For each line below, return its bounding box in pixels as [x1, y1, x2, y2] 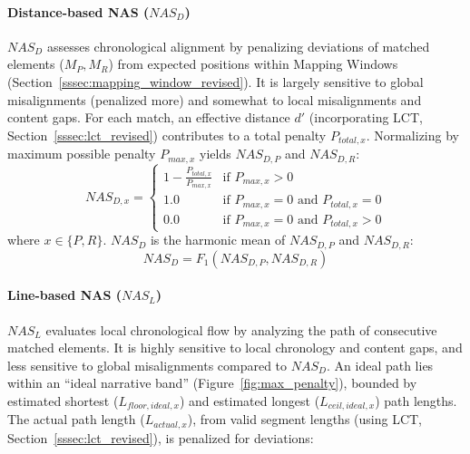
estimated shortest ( [7, 391, 119, 410]
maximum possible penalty [7, 144, 156, 163]
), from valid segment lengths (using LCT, [187, 410, 423, 429]
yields [200, 144, 231, 163]
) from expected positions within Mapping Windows [108, 54, 398, 73]
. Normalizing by [366, 125, 459, 144]
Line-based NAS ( [7, 285, 122, 304]
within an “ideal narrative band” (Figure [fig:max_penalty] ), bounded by [7, 373, 417, 392]
